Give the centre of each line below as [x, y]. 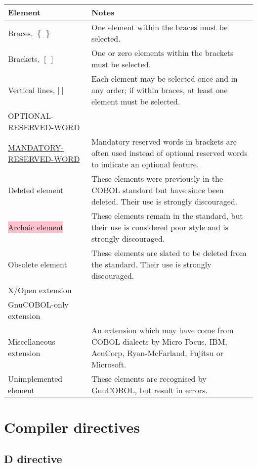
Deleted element [36, 190]
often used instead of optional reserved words [169, 153]
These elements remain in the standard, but [167, 216]
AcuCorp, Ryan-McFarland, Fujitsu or [157, 353]
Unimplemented [35, 379]
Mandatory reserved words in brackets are [164, 141]
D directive [33, 458]
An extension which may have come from [162, 330]
